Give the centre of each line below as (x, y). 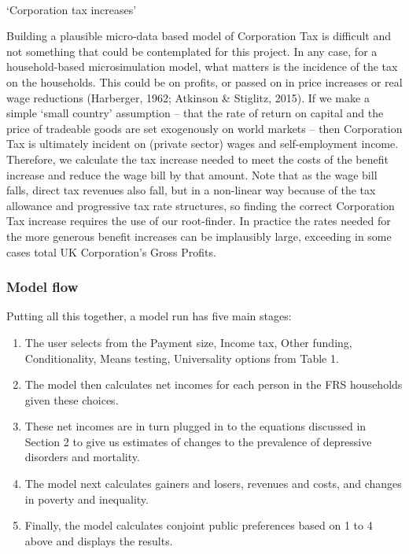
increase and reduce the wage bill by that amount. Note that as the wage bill (192, 174)
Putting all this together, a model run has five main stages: (149, 316)
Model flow (42, 287)
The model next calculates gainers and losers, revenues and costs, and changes (213, 484)
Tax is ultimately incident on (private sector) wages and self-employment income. (203, 144)
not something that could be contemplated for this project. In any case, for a (192, 51)
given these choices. (72, 399)
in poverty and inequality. (87, 499)
